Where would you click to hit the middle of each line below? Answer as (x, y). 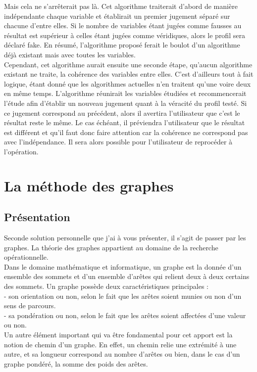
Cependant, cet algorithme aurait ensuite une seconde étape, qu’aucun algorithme (128, 64)
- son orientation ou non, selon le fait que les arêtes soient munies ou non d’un (123, 296)
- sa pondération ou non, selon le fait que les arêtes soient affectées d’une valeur (125, 315)
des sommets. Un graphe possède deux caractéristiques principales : (106, 286)
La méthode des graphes (89, 185)
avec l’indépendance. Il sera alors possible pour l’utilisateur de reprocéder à (118, 142)
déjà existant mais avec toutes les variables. (70, 54)
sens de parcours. (30, 305)
